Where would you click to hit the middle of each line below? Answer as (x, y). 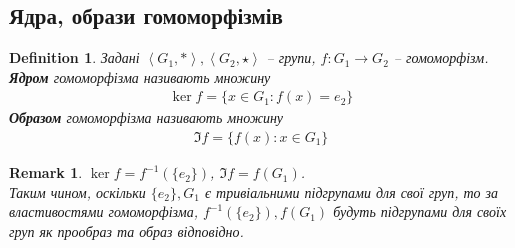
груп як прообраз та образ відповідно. (126, 230)
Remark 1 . (46, 172)
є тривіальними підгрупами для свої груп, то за (351, 191)
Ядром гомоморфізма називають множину (140, 76)
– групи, (291, 57)
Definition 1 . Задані (74, 57)
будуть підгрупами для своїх (420, 211)
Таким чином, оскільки (77, 191)
